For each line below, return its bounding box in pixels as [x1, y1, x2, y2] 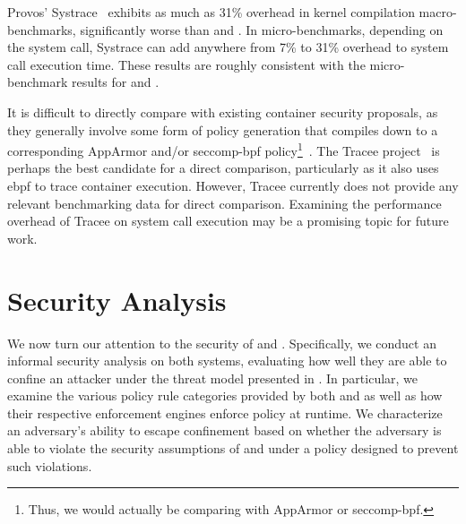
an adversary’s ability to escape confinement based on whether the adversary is [7, 421, 442, 440]
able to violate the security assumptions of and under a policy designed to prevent [7, 439, 459, 458]
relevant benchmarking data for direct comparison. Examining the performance [7, 193, 442, 212]
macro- [419, 3, 457, 21]
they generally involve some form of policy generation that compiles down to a [7, 120, 438, 139]
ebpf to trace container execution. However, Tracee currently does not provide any [7, 176, 459, 194]
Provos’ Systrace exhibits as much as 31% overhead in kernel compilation [7, 3, 415, 21]
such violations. [7, 456, 92, 475]
